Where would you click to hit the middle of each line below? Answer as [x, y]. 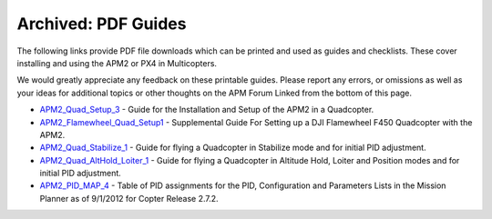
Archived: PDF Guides [102, 24]
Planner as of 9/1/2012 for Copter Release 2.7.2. [129, 198]
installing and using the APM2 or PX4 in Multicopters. [117, 63]
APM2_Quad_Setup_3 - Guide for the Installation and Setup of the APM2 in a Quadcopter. [207, 110]
